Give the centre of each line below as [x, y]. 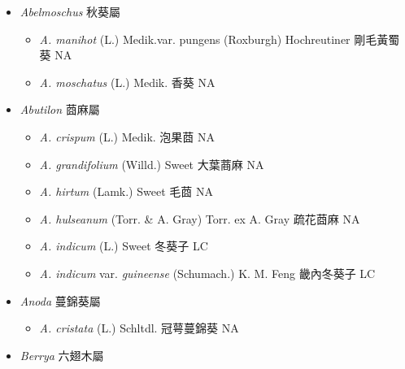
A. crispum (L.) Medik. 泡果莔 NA [127, 136]
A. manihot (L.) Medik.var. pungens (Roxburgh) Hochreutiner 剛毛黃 [214, 39]
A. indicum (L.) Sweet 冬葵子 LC [124, 246]
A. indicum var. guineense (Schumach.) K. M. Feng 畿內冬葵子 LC [207, 273]
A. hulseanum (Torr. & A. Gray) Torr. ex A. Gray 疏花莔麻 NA [200, 218]
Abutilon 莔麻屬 [60, 109]
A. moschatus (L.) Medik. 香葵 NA [127, 82]
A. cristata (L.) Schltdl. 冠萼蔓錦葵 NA [139, 328]
